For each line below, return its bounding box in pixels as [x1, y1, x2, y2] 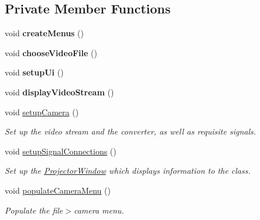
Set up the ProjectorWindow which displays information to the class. [5, 164, 251, 177]
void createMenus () [5, 27, 84, 39]
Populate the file [5, 204, 63, 216]
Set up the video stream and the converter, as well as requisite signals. [5, 125, 256, 137]
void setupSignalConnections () [5, 145, 117, 157]
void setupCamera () [5, 105, 79, 118]
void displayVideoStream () [5, 85, 114, 98]
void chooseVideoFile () [5, 46, 97, 59]
